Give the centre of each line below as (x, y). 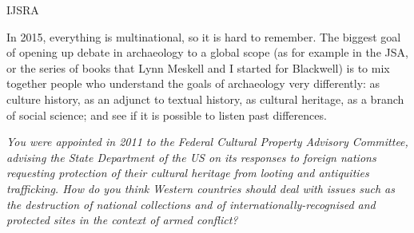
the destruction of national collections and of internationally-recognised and (191, 204)
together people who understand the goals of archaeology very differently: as (193, 83)
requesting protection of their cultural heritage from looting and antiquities (188, 173)
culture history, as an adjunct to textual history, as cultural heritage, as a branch (205, 99)
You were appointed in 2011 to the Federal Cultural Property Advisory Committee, (207, 142)
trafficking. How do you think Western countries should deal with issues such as (201, 188)
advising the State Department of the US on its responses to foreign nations (191, 157)
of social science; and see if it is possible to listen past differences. (167, 115)
